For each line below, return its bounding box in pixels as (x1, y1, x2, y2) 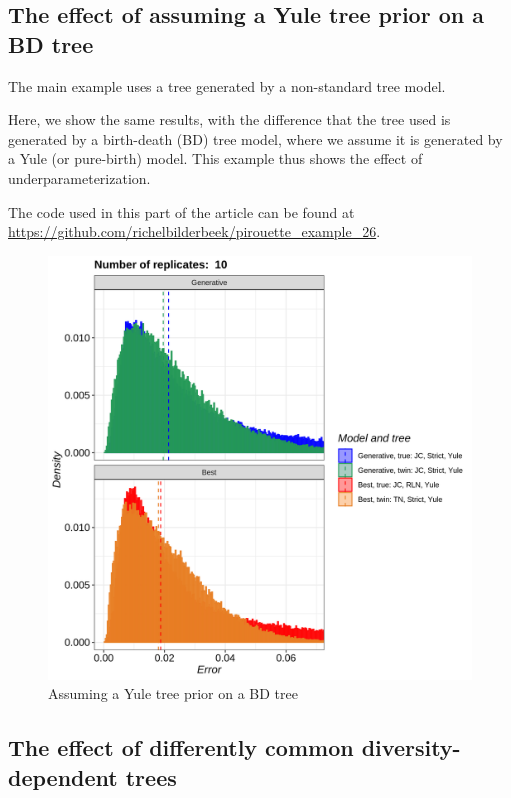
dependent (8, 761, 118, 792)
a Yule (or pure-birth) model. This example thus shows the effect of (8, 148, 423, 169)
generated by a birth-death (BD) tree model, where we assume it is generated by (8, 128, 503, 149)
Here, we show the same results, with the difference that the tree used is (8, 109, 451, 130)
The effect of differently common (8, 732, 354, 763)
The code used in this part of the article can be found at (8, 201, 355, 222)
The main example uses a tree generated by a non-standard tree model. (8, 75, 446, 96)
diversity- (361, 732, 461, 763)
